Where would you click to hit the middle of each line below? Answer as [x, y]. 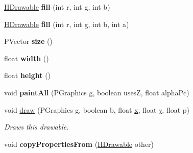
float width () [27, 58]
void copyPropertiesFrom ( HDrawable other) [79, 144]
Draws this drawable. [37, 127]
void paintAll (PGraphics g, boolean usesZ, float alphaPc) [97, 92]
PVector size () [28, 41]
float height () [28, 75]
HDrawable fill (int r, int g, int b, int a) [67, 24]
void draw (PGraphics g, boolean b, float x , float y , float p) [97, 109]
